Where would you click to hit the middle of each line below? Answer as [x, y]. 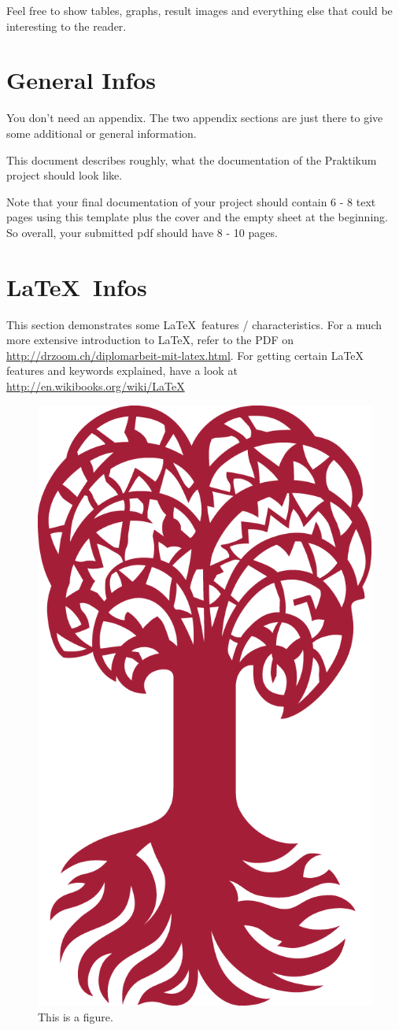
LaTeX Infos [77, 286]
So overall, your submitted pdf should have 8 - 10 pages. [142, 232]
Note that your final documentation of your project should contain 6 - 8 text [191, 201]
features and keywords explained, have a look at [122, 371]
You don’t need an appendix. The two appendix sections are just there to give [195, 118]
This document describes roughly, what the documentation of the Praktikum [192, 159]
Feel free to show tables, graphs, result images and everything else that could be [199, 10]
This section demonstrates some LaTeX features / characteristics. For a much [194, 324]
